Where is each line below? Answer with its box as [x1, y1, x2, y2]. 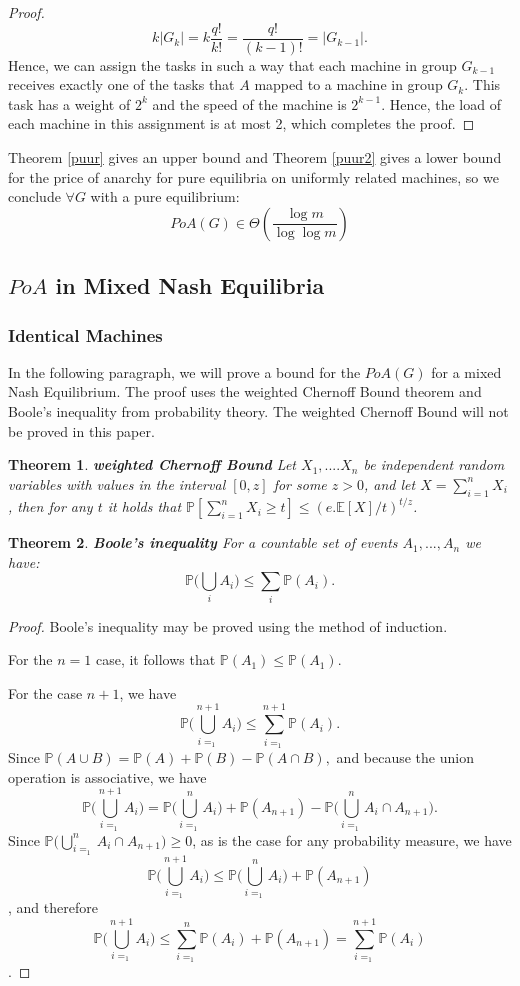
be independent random [363, 454, 505, 475]
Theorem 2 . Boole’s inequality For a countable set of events [8, 532, 398, 553]
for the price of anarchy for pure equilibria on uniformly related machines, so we [8, 166, 499, 187]
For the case [8, 682, 83, 703]
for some [273, 473, 327, 494]
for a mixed [431, 361, 502, 382]
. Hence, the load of [381, 93, 501, 114]
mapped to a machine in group [254, 74, 443, 95]
